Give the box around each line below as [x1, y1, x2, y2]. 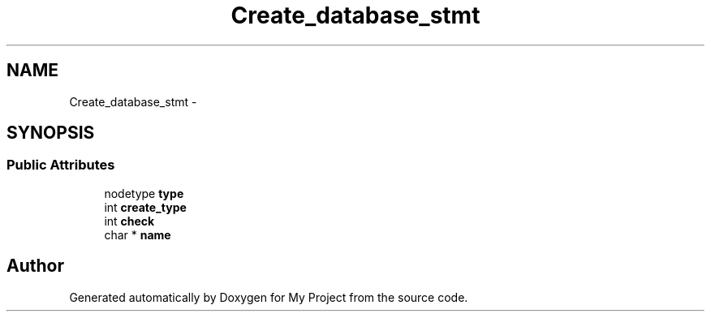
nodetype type [104, 186, 184, 200]
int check [104, 213, 155, 228]
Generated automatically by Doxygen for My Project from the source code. [69, 290, 468, 304]
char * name [104, 227, 171, 242]
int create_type [104, 200, 187, 214]
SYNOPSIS [6, 122, 95, 144]
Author [6, 256, 64, 277]
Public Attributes [6, 157, 115, 174]
